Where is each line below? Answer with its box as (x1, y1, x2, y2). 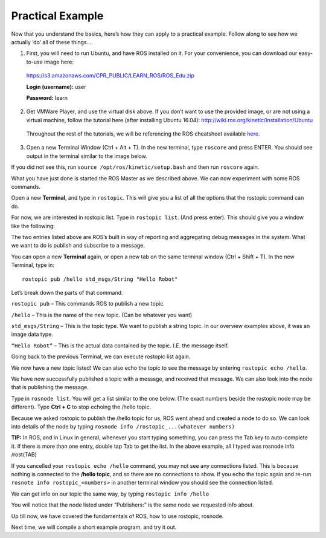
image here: (44, 58, 74, 65)
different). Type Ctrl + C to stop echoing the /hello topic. (11, 403, 151, 411)
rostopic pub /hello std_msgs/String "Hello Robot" (22, 275, 178, 283)
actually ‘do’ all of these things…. (11, 38, 93, 45)
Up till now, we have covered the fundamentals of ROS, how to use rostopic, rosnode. (11, 512, 224, 520)
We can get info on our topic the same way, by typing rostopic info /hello (11, 490, 209, 497)
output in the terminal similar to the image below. (26, 152, 147, 160)
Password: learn (26, 94, 68, 101)
